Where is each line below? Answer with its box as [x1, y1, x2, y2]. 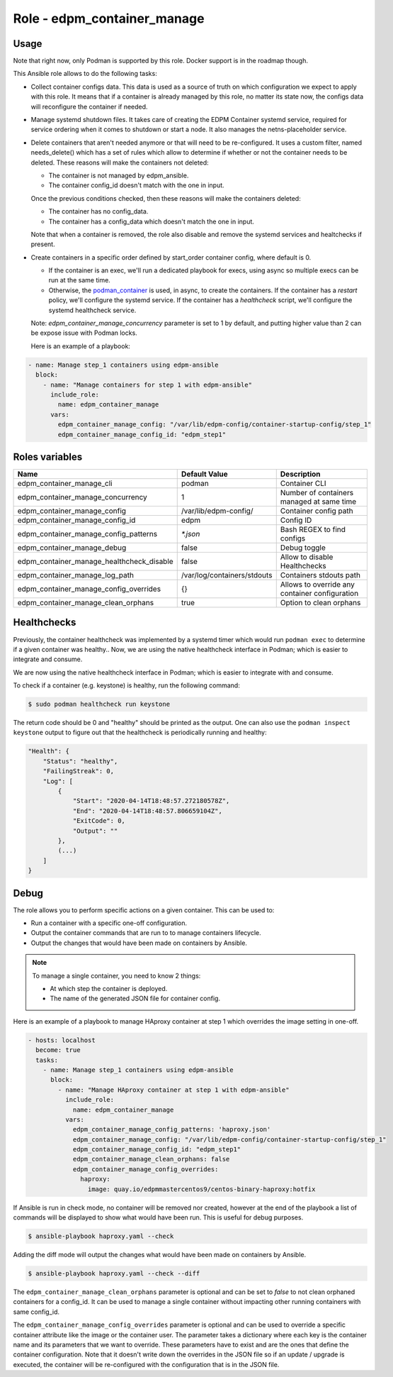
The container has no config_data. [48, 207, 149, 216]
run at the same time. [48, 276, 111, 284]
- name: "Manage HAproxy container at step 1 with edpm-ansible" [57, 1085, 290, 1094]
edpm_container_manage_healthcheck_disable [17, 557, 173, 567]
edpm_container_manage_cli [17, 479, 113, 489]
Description [280, 469, 321, 479]
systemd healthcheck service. [48, 306, 137, 314]
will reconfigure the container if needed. [30, 102, 148, 111]
